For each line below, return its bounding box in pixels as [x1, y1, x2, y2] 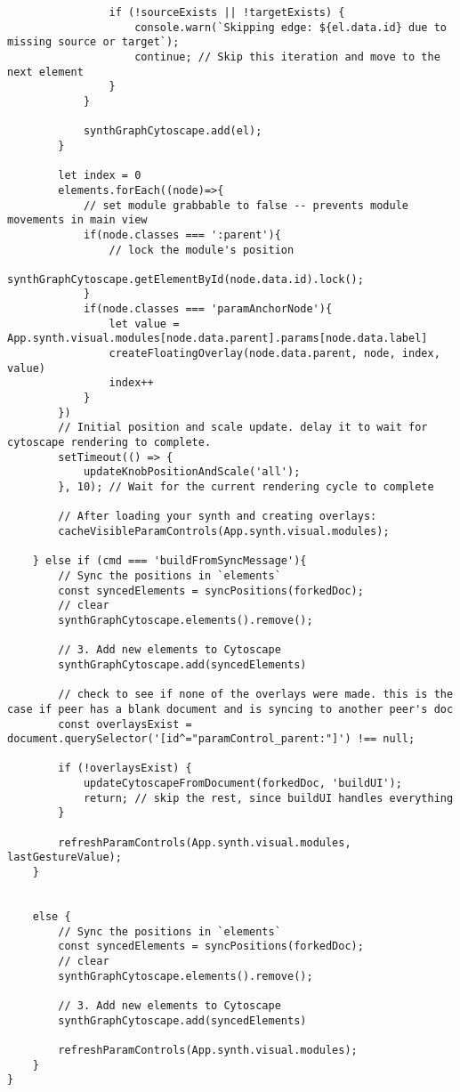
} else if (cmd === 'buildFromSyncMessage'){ [32, 554, 307, 568]
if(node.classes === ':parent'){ [83, 228, 281, 241]
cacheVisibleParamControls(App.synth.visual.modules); [58, 524, 390, 538]
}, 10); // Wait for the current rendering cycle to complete [58, 481, 434, 493]
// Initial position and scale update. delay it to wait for [58, 421, 428, 434]
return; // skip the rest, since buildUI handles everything [83, 791, 454, 805]
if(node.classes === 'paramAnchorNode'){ [83, 303, 333, 316]
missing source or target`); [7, 36, 180, 49]
